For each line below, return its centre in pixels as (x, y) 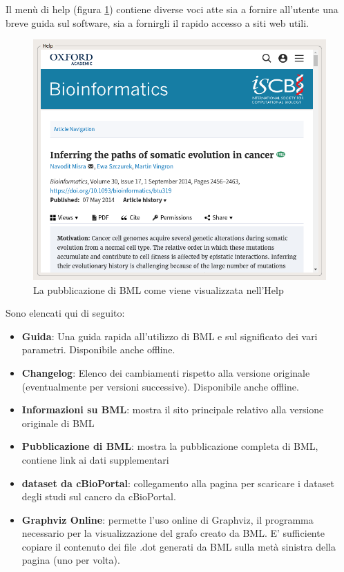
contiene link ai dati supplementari (95, 459)
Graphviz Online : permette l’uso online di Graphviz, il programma (168, 519)
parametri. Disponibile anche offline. (98, 349)
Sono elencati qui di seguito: (65, 313)
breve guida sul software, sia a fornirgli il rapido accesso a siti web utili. (157, 22)
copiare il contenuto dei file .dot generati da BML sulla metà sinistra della (179, 546)
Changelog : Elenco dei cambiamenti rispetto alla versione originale (166, 372)
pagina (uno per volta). (71, 560)
